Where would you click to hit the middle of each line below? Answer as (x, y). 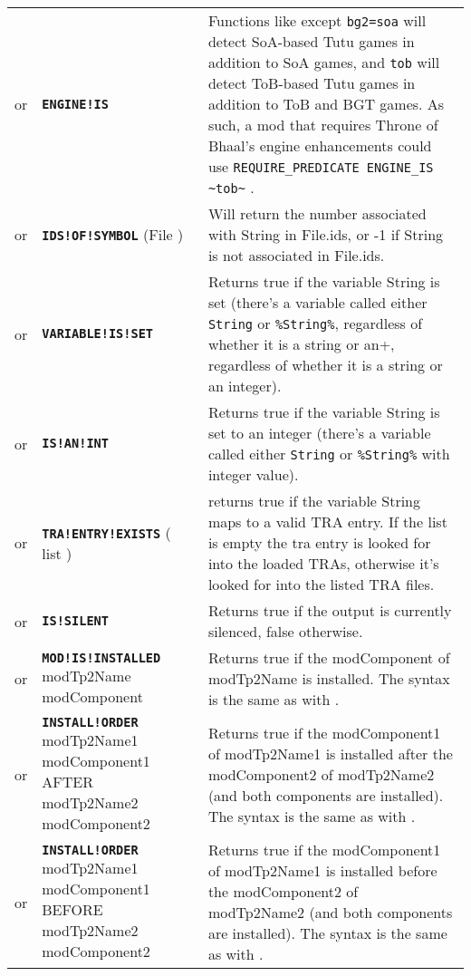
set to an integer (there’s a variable (319, 433)
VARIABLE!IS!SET (98, 333)
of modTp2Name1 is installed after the (330, 754)
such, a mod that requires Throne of (323, 125)
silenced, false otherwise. (285, 631)
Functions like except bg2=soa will (317, 20)
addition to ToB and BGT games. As (326, 104)
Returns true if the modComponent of (329, 657)
